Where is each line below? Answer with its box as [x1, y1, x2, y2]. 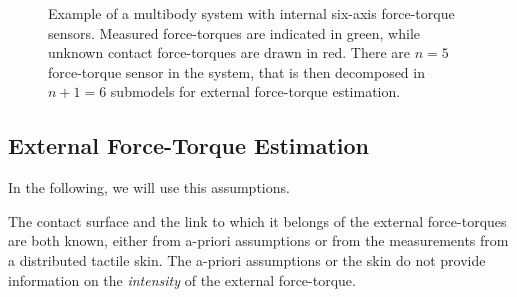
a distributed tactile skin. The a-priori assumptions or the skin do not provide [8, 249, 486, 270]
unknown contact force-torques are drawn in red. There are [48, 42, 411, 63]
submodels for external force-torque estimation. [110, 81, 401, 102]
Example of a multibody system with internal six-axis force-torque [48, 3, 455, 23]
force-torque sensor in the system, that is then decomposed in [48, 61, 425, 82]
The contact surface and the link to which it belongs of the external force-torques [8, 210, 507, 231]
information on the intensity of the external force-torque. [8, 269, 356, 290]
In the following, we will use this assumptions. [8, 177, 290, 198]
